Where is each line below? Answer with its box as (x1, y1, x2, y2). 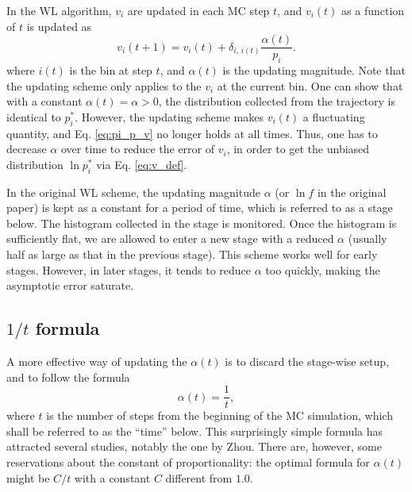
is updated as (26, 17, 92, 34)
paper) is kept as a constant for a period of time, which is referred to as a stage (6, 199, 393, 216)
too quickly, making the (265, 261, 380, 278)
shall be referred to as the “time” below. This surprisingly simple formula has (6, 422, 383, 439)
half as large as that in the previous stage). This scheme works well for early (6, 245, 378, 262)
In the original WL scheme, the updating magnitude (6, 183, 260, 200)
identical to (6, 108, 61, 125)
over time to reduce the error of (60, 140, 215, 157)
